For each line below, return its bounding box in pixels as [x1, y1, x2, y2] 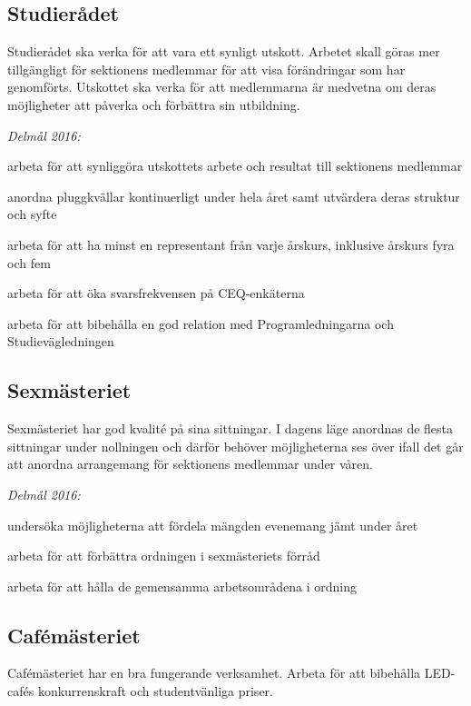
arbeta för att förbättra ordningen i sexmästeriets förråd [7, 546, 320, 565]
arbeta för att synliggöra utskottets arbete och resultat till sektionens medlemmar [7, 156, 463, 175]
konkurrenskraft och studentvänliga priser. [37, 681, 273, 701]
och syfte [7, 204, 57, 224]
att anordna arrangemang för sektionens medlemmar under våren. [7, 454, 373, 473]
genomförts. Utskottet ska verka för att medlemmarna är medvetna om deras [7, 77, 437, 96]
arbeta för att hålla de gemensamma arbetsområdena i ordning [7, 576, 357, 595]
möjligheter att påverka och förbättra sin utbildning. [7, 94, 300, 114]
